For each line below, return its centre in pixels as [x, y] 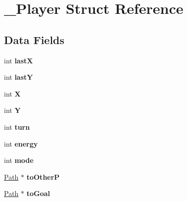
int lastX [19, 60]
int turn [17, 126]
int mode [19, 160]
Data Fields [34, 39]
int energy [21, 143]
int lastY [19, 77]
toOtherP [43, 176]
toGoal [38, 193]
